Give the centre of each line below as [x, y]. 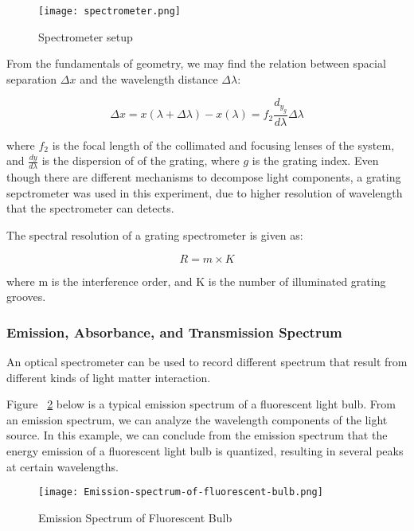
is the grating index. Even [315, 160]
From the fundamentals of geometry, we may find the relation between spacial [196, 63]
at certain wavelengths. [62, 466]
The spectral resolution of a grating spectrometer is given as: [155, 235]
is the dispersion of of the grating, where [141, 160]
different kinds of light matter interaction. [109, 377]
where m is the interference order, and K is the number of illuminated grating [196, 281]
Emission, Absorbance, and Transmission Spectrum [174, 332]
